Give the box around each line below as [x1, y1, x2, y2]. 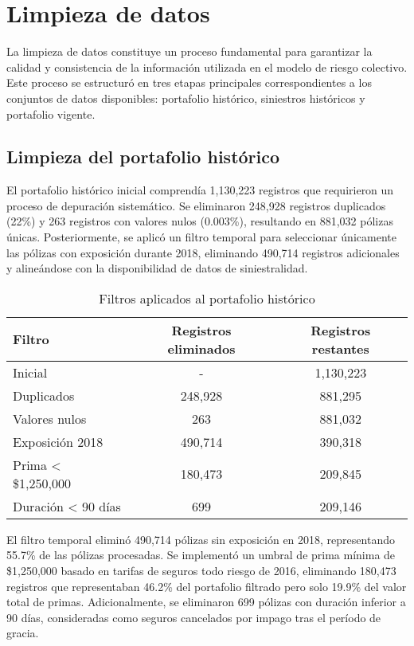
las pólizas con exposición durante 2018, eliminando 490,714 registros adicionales [6, 244, 400, 260]
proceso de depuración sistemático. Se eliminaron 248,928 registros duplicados [6, 197, 386, 213]
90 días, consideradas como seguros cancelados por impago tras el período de [6, 609, 381, 625]
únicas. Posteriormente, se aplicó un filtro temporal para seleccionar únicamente [6, 229, 396, 245]
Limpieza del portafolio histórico [6, 144, 280, 169]
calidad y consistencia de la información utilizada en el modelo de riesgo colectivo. [6, 58, 408, 75]
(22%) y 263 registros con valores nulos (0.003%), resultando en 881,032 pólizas [6, 213, 393, 229]
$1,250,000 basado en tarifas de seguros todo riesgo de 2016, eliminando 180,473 [6, 562, 396, 579]
